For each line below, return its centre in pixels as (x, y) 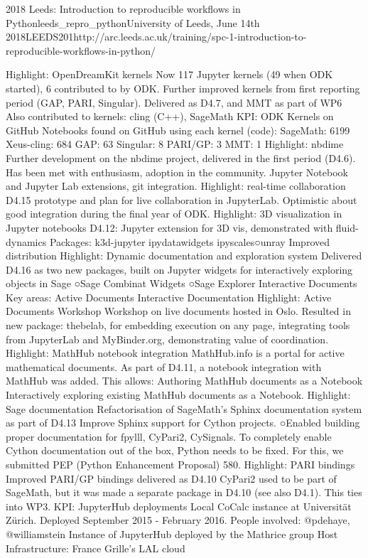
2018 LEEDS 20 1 (40, 37)
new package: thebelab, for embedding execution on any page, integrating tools (178, 325)
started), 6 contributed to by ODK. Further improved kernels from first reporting (183, 88)
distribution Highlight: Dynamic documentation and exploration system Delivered (184, 256)
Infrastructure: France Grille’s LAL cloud (96, 548)
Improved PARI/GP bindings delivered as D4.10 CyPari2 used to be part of (171, 478)
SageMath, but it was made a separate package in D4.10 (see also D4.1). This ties (184, 492)
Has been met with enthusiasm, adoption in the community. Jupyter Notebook (177, 172)
